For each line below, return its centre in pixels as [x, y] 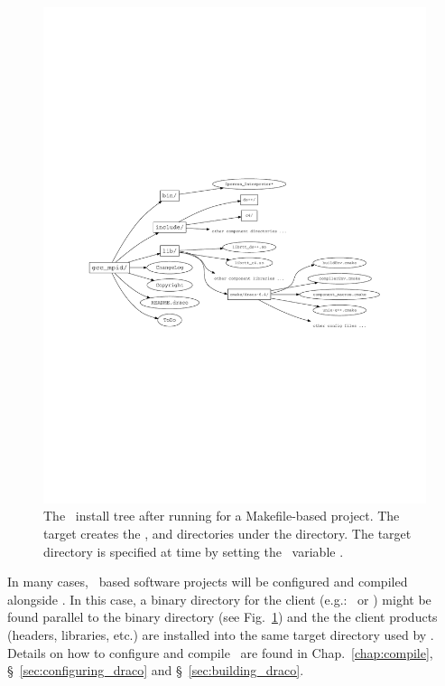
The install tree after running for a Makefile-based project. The [222, 516]
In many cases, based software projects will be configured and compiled [208, 582]
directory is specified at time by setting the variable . [194, 551]
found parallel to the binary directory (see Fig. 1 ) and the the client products [222, 617]
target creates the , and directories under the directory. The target [227, 534]
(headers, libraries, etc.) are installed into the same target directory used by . [221, 635]
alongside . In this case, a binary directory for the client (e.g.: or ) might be [219, 599]
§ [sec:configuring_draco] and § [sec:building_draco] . [156, 670]
